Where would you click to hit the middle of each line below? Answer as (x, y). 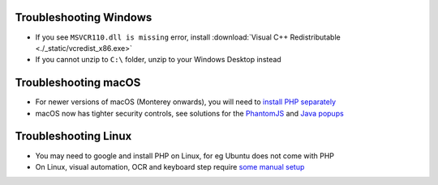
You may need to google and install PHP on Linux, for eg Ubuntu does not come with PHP (185, 156)
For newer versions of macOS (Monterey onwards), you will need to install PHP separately (186, 102)
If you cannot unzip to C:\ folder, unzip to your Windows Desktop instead (158, 60)
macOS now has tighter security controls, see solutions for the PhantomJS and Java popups (189, 113)
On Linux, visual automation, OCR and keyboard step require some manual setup (170, 166)
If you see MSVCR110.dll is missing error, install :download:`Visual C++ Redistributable (188, 37)
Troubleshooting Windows (84, 17)
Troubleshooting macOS (78, 83)
